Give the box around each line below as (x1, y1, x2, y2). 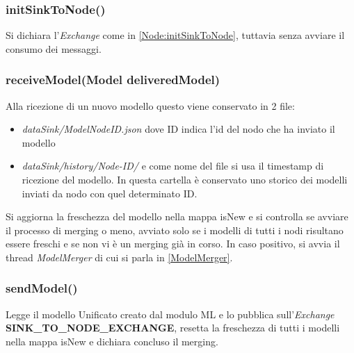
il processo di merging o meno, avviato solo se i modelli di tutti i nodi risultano (6, 222, 344, 237)
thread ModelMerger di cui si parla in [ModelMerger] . (6, 249, 233, 264)
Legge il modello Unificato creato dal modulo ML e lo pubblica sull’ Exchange (6, 306, 335, 321)
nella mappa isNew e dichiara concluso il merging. (6, 334, 218, 348)
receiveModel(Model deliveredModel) (6, 71, 220, 88)
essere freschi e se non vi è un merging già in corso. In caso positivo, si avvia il (6, 236, 340, 251)
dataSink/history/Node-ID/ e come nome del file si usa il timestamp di (22, 158, 324, 173)
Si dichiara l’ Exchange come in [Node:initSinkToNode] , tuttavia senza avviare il (6, 28, 345, 42)
